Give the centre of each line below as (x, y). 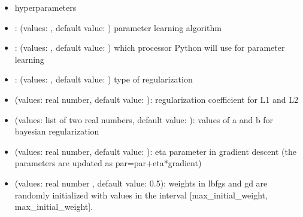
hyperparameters (46, 7)
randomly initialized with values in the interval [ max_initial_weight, (141, 195)
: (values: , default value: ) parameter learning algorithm (118, 27)
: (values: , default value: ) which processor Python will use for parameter (150, 48)
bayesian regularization (57, 131)
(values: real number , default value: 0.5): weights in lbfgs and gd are (141, 183)
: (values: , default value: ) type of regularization (104, 79)
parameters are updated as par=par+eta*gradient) (108, 163)
